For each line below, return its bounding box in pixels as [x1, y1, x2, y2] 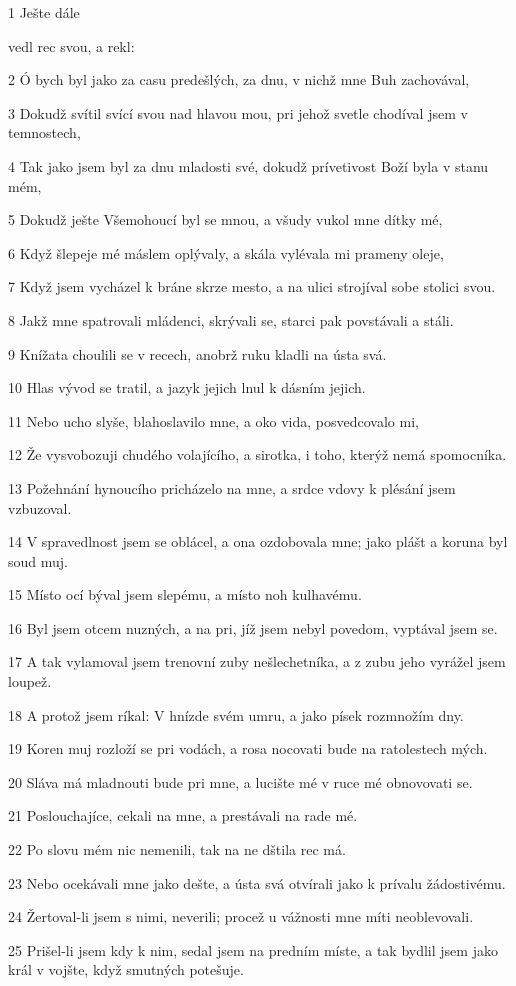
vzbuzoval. [8, 497, 72, 518]
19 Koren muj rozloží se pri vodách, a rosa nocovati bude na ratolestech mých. [8, 738, 488, 759]
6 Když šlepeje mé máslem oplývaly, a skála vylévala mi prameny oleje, [8, 242, 444, 263]
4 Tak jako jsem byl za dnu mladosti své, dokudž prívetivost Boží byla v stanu [8, 155, 489, 176]
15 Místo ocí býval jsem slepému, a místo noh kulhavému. [8, 584, 362, 605]
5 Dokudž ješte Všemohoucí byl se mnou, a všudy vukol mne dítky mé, [8, 209, 443, 230]
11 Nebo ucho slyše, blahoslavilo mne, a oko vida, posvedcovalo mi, [8, 410, 419, 431]
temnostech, [8, 122, 81, 143]
